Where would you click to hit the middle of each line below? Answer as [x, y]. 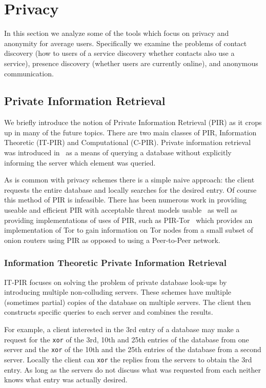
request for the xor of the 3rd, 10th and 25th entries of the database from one [127, 339]
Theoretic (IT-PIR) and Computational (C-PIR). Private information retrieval [128, 142]
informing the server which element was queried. [80, 162]
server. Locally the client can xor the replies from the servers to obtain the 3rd [128, 359]
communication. [29, 73]
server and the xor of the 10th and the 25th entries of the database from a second [133, 349]
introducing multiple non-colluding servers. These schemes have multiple [118, 292]
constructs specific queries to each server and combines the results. [109, 312]
